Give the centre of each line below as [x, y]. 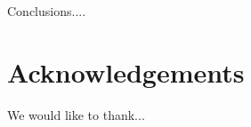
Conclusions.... [47, 11]
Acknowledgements [126, 71]
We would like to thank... [76, 114]
